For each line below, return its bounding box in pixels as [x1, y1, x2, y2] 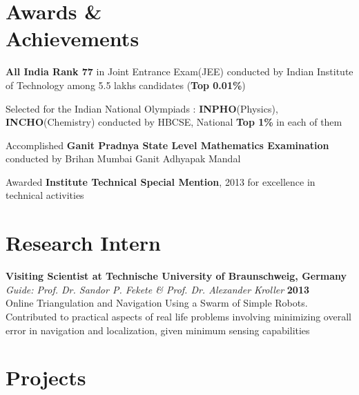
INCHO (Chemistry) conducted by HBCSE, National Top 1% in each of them [6, 115, 342, 129]
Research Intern [6, 229, 161, 257]
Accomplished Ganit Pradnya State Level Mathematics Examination [6, 137, 329, 152]
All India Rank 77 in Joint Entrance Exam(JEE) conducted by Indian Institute [6, 64, 353, 79]
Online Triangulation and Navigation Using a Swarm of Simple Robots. [6, 296, 308, 310]
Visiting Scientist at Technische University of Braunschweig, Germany [6, 269, 347, 283]
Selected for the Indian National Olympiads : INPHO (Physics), [6, 101, 278, 115]
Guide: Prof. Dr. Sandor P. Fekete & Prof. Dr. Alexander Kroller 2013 [6, 282, 309, 296]
